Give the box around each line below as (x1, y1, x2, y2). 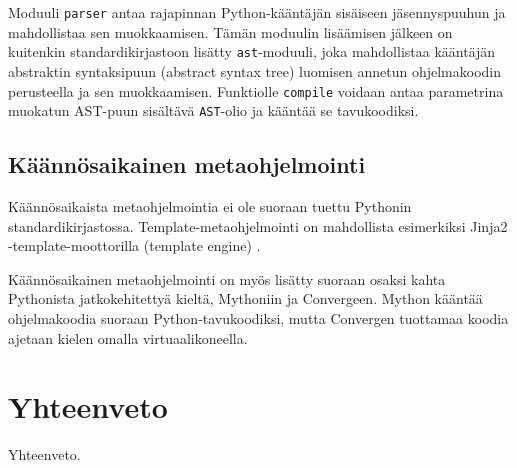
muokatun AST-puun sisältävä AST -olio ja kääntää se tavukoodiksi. (8, 100, 419, 121)
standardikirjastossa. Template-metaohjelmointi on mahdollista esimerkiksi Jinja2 (8, 215, 508, 236)
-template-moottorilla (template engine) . (8, 235, 261, 256)
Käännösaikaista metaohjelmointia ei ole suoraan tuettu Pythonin (8, 196, 412, 217)
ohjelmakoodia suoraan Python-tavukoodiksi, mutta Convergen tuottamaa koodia (8, 307, 509, 328)
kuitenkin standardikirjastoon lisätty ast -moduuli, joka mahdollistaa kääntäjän (8, 41, 496, 62)
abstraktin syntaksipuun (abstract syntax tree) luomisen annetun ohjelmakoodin (8, 60, 501, 81)
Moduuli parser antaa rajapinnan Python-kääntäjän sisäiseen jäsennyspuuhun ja (8, 2, 506, 22)
